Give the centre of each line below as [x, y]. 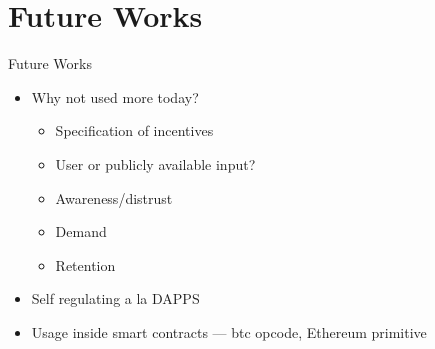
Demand [81, 231]
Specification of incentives [134, 130]
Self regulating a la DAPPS [115, 298]
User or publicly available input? [155, 163]
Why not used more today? [115, 96]
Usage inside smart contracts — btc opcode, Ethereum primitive [229, 331]
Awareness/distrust [114, 197]
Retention [85, 264]
